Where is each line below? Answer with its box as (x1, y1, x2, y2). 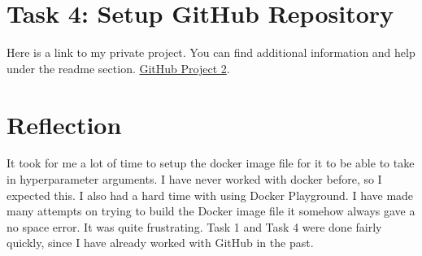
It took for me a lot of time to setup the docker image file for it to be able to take (7, 154, 415, 171)
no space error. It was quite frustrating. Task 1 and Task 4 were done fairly (7, 218, 382, 235)
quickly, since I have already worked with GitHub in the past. (7, 234, 314, 251)
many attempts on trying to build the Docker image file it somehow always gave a (7, 202, 415, 219)
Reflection (7, 107, 122, 141)
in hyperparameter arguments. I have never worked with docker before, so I (7, 171, 382, 188)
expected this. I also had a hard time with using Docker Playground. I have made (7, 186, 414, 203)
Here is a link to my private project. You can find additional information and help (7, 44, 415, 61)
